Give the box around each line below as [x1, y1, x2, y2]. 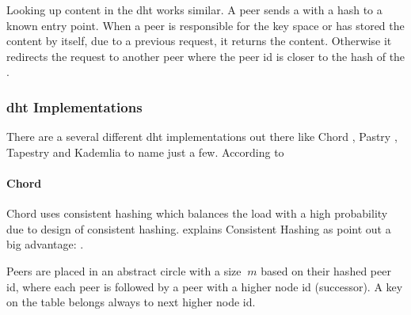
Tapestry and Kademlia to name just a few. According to [6, 143, 284, 160]
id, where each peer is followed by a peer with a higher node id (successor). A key [6, 278, 403, 294]
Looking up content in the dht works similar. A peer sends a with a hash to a [6, 2, 382, 17]
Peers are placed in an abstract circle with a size [6, 262, 242, 279]
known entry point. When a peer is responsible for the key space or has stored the [6, 17, 405, 33]
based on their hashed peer [261, 262, 391, 279]
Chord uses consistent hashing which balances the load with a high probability [6, 205, 388, 222]
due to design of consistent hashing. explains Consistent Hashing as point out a [6, 220, 391, 237]
